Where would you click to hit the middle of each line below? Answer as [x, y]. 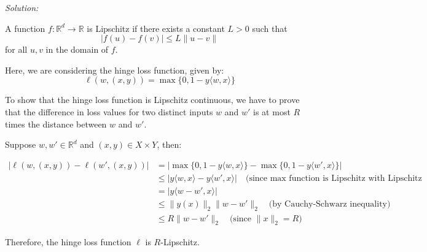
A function [25, 28]
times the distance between [56, 124]
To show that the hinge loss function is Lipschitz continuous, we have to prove [152, 100]
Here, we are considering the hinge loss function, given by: [115, 70]
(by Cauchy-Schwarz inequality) [330, 204]
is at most [272, 111]
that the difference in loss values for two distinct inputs [109, 111]
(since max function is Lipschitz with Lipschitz [334, 178]
